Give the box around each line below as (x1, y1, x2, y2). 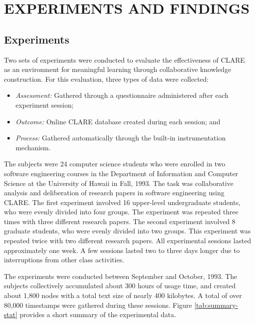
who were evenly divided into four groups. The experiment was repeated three (4, 207, 238, 217)
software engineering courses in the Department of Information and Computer (4, 168, 238, 178)
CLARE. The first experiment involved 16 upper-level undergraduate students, (4, 197, 241, 207)
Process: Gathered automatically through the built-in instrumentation (15, 133, 226, 143)
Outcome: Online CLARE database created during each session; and (15, 116, 221, 126)
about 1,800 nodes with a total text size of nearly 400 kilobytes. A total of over (4, 290, 242, 300)
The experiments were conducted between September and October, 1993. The (4, 271, 237, 281)
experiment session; (15, 99, 74, 110)
